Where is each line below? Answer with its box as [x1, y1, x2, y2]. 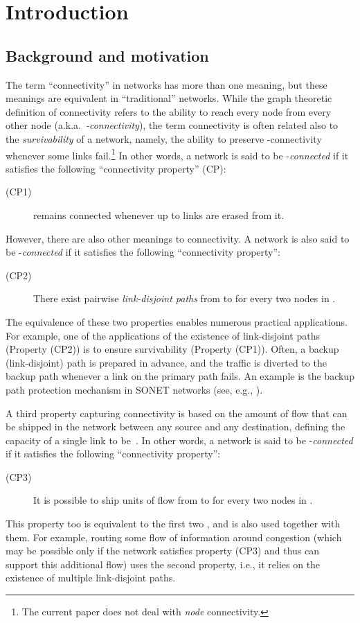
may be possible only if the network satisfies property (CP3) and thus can [6, 543, 320, 558]
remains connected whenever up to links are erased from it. [33, 207, 285, 222]
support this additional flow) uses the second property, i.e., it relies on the [6, 556, 321, 571]
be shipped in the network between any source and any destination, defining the [6, 419, 345, 434]
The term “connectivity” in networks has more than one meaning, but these [6, 77, 327, 91]
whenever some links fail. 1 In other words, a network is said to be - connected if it [6, 146, 349, 162]
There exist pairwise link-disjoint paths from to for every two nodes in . [33, 291, 336, 306]
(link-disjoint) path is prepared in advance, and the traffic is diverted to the [6, 355, 327, 369]
